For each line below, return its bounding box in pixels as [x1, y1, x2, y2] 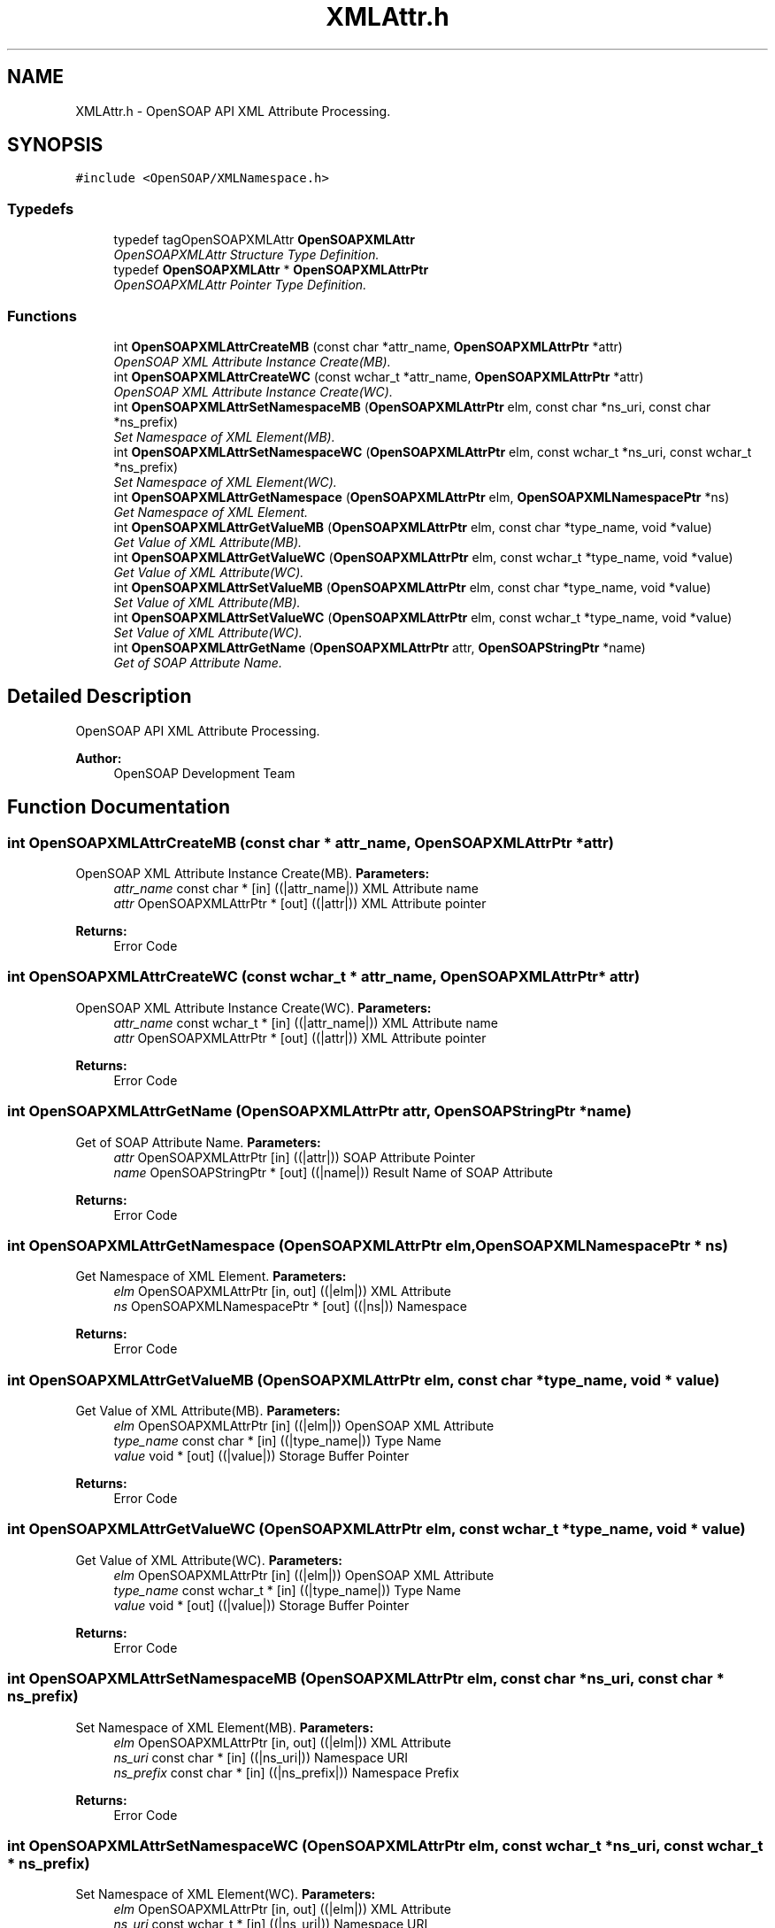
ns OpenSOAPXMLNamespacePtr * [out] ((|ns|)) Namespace [113, 1299, 467, 1315]
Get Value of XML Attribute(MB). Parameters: [75, 1403, 341, 1418]
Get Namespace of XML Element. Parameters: [75, 1269, 347, 1284]
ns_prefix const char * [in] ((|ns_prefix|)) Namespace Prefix [113, 1764, 459, 1780]
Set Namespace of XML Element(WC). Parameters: [75, 1886, 376, 1902]
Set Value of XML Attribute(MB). [113, 594, 301, 610]
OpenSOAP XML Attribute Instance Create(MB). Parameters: [75, 866, 430, 881]
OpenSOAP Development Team [113, 765, 295, 781]
